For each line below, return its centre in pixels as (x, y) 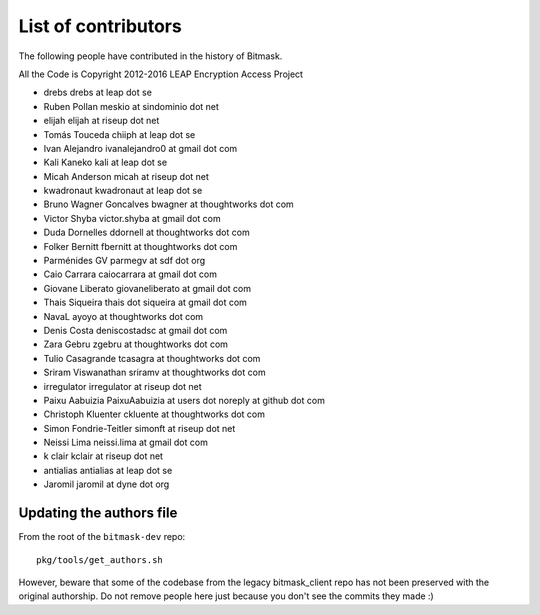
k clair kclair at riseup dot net (103, 456)
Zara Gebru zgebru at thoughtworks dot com (136, 344)
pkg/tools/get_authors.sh (100, 559)
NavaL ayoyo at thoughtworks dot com (123, 316)
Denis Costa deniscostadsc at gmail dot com (135, 330)
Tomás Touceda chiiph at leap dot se (119, 134)
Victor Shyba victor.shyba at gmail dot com (132, 218)
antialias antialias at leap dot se (108, 470)
